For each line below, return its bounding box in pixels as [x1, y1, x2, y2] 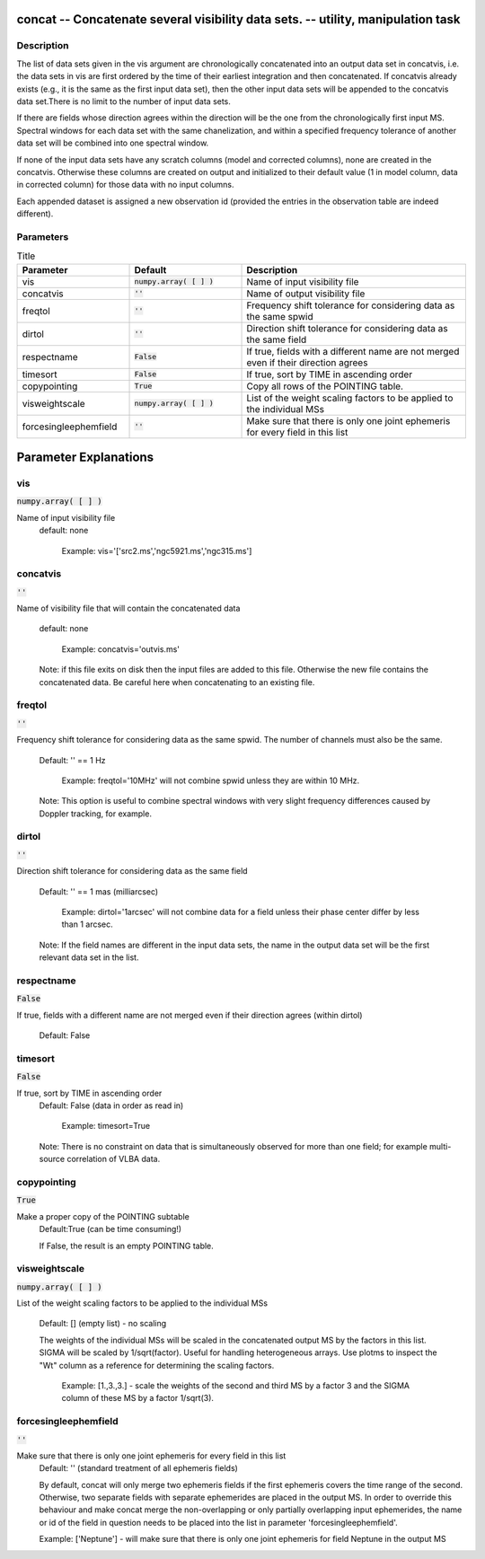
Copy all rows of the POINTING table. [246, 380, 404, 392]
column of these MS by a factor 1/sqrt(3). [61, 1393, 215, 1404]
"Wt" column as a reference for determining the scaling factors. [39, 1360, 275, 1370]
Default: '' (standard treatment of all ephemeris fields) [39, 1463, 238, 1474]
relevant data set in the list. [39, 952, 139, 963]
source [39, 1154, 66, 1165]
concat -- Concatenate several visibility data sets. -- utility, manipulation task [16, 12, 461, 27]
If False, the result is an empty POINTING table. [39, 1240, 215, 1251]
